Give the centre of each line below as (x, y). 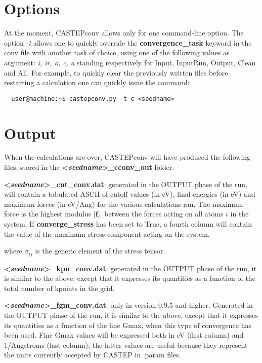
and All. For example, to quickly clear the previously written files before (116, 72)
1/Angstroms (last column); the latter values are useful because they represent (126, 344)
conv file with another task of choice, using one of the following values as (117, 52)
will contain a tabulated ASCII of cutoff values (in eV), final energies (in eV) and (130, 194)
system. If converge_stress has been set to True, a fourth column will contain (128, 224)
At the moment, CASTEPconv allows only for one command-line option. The (124, 33)
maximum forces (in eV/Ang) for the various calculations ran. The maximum (124, 204)
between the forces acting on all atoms (164, 214)
